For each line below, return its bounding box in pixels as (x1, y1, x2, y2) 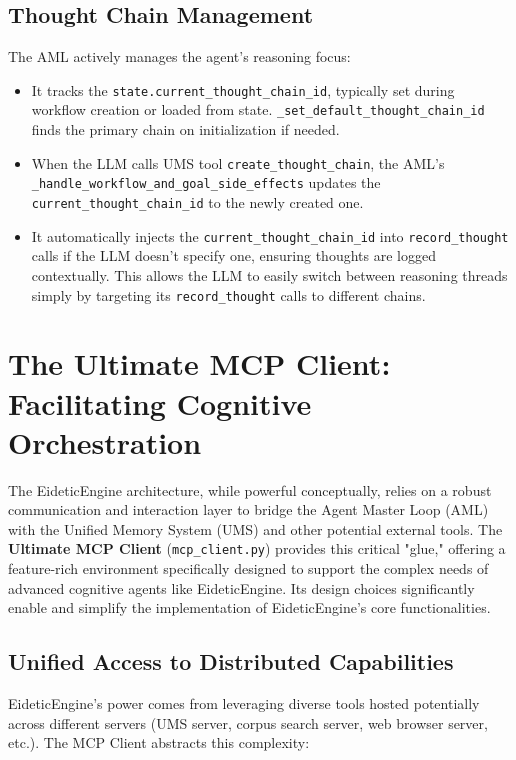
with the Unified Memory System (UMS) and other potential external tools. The (8, 518, 503, 539)
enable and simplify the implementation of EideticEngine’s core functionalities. (8, 597, 491, 618)
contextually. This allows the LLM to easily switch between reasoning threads (31, 264, 508, 285)
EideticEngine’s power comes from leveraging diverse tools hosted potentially (8, 693, 480, 714)
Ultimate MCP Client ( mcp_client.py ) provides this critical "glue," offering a (8, 538, 506, 559)
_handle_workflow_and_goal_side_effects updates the (31, 172, 381, 193)
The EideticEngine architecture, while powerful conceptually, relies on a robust (8, 479, 492, 500)
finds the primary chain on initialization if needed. (31, 119, 340, 140)
